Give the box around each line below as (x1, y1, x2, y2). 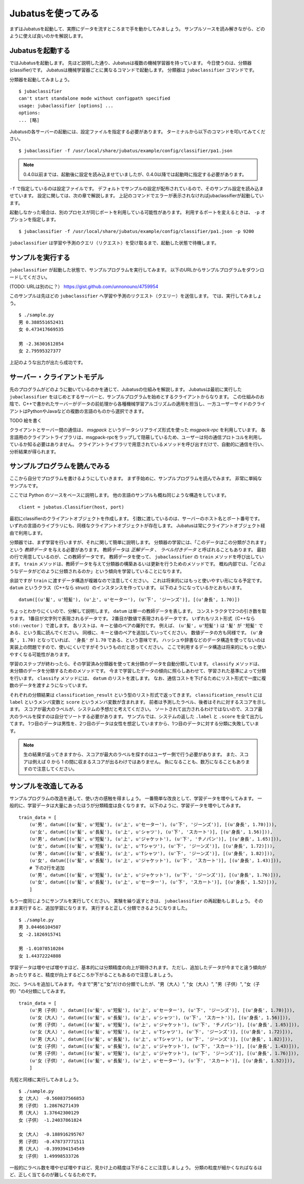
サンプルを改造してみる (9, 781, 84, 790)
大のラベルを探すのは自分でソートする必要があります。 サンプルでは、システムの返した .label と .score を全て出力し (9, 713, 264, 719)
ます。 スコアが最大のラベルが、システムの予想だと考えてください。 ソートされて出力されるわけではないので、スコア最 (9, 706, 263, 712)
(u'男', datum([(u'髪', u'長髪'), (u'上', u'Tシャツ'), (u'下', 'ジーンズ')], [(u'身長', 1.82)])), (29, 850, 276, 856)
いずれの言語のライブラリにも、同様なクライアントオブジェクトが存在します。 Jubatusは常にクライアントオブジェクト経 (9, 522, 265, 529)
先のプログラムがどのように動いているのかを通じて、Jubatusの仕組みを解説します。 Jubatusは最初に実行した (9, 386, 242, 393)
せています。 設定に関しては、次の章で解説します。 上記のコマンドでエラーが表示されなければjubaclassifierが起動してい (9, 193, 264, 199)
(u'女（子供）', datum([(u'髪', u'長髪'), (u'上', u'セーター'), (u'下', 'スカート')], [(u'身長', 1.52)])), (29, 1058, 295, 1064)
